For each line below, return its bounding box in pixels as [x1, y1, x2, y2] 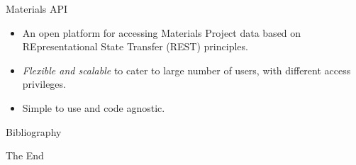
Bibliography [6, 124, 62, 139]
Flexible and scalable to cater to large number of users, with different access [22, 62, 351, 77]
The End [6, 148, 44, 163]
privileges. [22, 76, 66, 91]
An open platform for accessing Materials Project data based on [22, 25, 301, 40]
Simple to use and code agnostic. [22, 100, 165, 115]
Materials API [6, 1, 68, 16]
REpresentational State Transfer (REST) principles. [22, 39, 248, 54]
